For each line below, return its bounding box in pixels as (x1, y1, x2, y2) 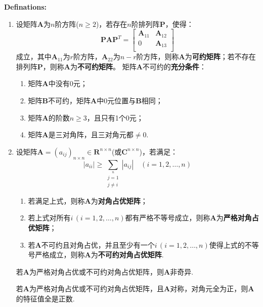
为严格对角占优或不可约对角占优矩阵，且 (29, 283, 164, 294)
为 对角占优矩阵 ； (91, 195, 148, 206)
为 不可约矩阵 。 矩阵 (70, 61, 137, 71)
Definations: (4, 2, 47, 12)
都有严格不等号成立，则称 (125, 212, 210, 223)
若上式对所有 (28, 212, 71, 223)
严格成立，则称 (35, 249, 85, 260)
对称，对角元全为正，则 (170, 283, 248, 294)
